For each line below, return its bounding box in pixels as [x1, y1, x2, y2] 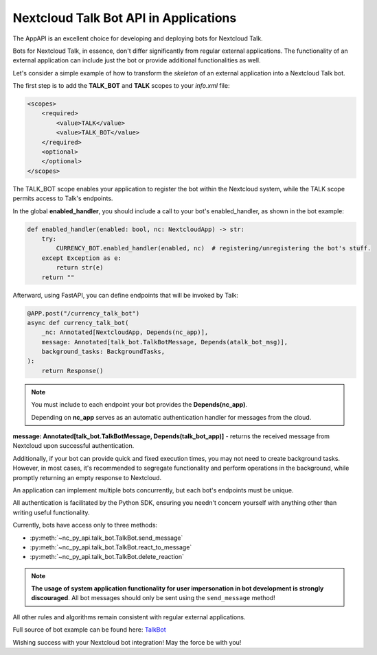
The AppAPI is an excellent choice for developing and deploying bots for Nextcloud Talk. [12, 34, 264, 43]
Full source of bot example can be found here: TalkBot [12, 626, 166, 634]
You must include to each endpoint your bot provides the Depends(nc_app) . [31, 401, 247, 409]
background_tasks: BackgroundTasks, [41, 348, 165, 356]
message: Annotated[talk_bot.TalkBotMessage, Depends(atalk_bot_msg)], [41, 338, 288, 346]
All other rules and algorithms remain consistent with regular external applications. [12, 612, 247, 621]
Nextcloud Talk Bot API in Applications [12, 10, 237, 25]
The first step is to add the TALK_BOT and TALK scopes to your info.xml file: [12, 82, 230, 90]
